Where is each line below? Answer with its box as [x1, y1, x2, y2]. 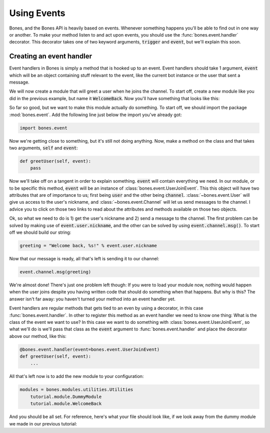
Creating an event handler [9, 52, 92, 61]
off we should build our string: [9, 229, 71, 235]
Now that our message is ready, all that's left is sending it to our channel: [9, 256, 159, 261]
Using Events [9, 8, 65, 19]
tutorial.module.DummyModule [30, 393, 102, 399]
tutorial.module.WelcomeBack [30, 401, 102, 406]
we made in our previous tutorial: [9, 420, 77, 426]
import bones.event [19, 125, 67, 131]
